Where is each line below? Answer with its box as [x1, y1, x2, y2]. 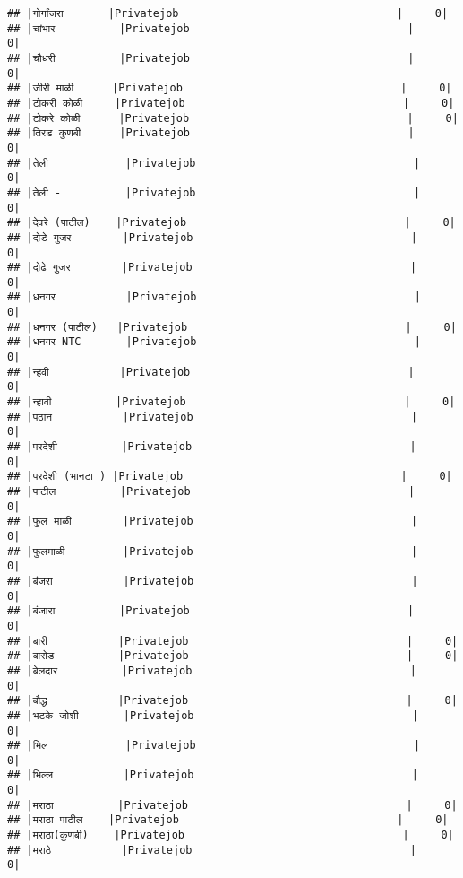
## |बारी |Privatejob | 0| [7, 634, 459, 648]
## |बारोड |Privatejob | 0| [7, 649, 459, 663]
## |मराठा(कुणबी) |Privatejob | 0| [7, 829, 454, 842]
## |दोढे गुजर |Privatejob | [7, 261, 417, 274]
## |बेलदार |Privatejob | [7, 664, 416, 677]
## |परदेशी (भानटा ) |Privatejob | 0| [7, 470, 452, 483]
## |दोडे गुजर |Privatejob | [7, 230, 418, 244]
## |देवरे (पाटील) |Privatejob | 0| [7, 216, 456, 230]
